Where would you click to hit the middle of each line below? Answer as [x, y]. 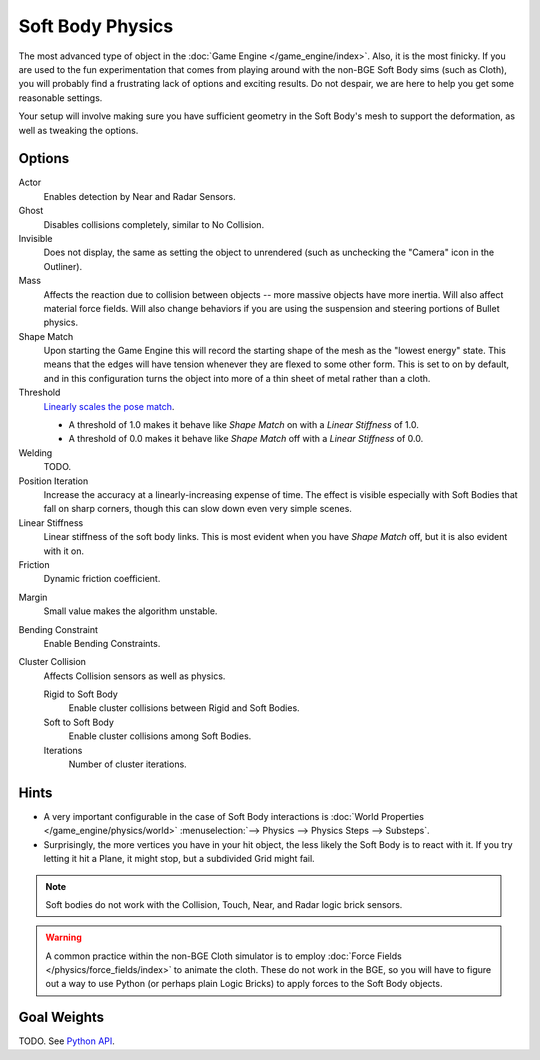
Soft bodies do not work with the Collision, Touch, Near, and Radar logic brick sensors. [224, 904]
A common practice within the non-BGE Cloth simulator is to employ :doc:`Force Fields [223, 956]
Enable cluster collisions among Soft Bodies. [160, 736]
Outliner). [63, 266]
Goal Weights [61, 1017]
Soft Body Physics [96, 26]
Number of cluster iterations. [127, 764]
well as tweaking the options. [78, 130]
